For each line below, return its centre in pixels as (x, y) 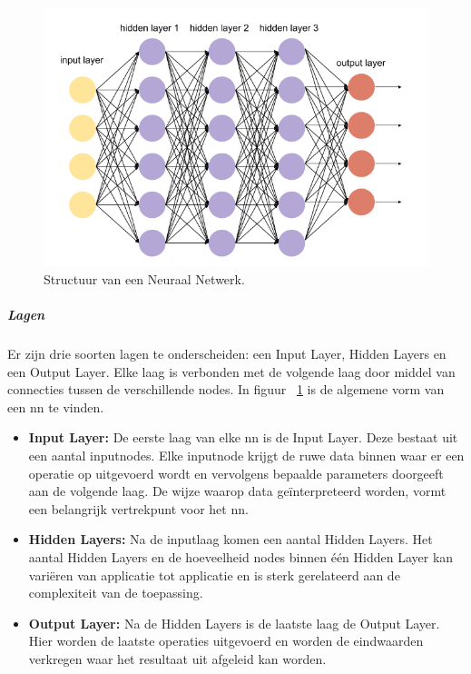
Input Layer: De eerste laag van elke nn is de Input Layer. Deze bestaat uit (243, 437)
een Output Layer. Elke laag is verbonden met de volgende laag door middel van (231, 371)
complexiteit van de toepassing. (116, 593)
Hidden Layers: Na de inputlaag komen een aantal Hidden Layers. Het (231, 539)
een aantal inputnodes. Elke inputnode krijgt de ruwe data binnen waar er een (246, 455)
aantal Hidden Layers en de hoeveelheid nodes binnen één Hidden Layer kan (241, 556)
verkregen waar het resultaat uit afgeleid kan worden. (177, 658)
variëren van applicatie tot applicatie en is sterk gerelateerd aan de (214, 575)
